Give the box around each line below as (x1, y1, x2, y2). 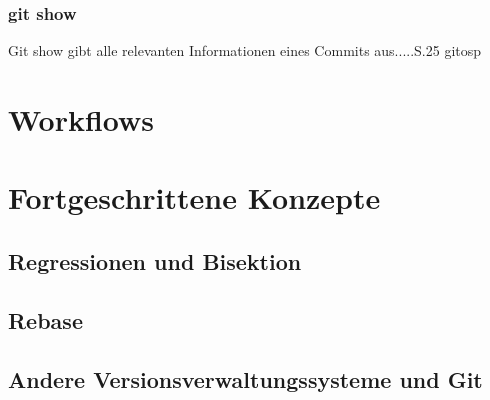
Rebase (8, 304, 83, 335)
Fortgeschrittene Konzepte (8, 177, 381, 218)
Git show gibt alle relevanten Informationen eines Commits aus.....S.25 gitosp (8, 40, 482, 61)
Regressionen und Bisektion (8, 245, 302, 276)
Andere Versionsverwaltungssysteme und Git (8, 363, 483, 394)
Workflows (8, 99, 155, 139)
